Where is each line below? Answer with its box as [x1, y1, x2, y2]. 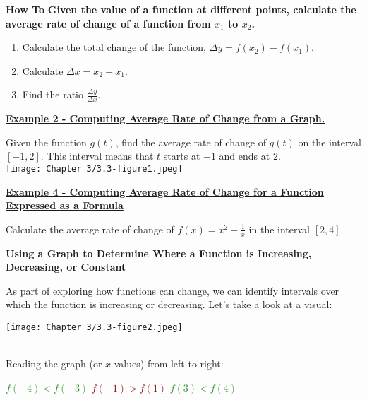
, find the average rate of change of [115, 134, 266, 149]
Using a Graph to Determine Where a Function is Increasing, [6, 245, 312, 260]
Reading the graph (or [6, 356, 102, 371]
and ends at [219, 148, 270, 163]
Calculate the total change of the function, [22, 40, 206, 54]
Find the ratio [22, 87, 83, 102]
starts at [163, 148, 200, 163]
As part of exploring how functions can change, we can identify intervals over [6, 283, 339, 298]
